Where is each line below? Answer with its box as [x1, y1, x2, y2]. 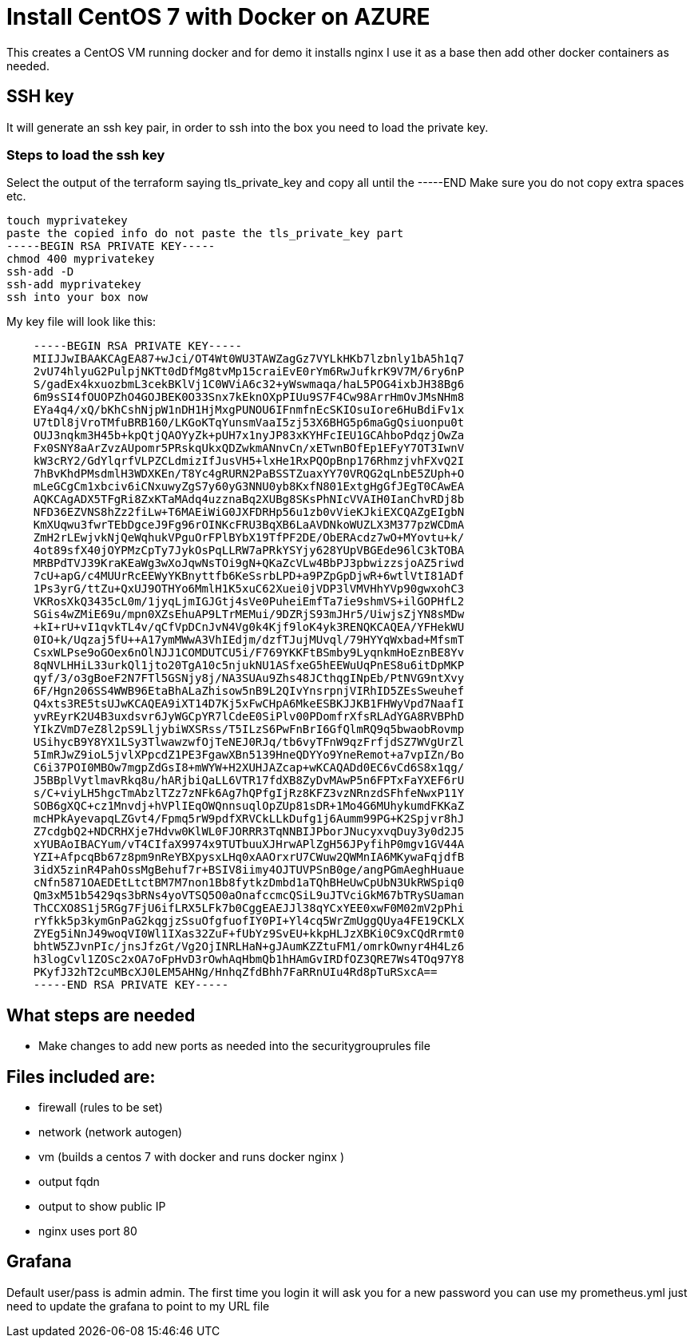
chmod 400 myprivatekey [6, 252, 155, 266]
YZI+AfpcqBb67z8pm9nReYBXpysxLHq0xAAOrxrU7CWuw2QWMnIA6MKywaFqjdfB [33, 850, 465, 864]
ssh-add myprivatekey [6, 278, 141, 291]
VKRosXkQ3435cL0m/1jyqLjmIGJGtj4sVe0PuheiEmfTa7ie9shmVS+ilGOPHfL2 [33, 595, 465, 609]
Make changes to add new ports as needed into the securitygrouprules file [38, 1039, 430, 1053]
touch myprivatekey [6, 214, 128, 228]
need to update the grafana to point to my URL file [6, 1298, 270, 1313]
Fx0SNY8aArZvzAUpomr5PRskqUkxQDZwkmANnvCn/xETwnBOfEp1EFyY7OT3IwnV [33, 442, 465, 455]
